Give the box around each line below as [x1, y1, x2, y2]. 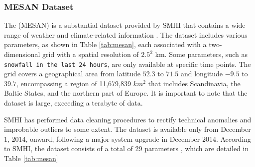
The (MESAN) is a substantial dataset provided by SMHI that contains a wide [4, 20, 246, 30]
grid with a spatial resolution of [42, 49, 139, 59]
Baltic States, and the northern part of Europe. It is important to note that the [4, 88, 248, 98]
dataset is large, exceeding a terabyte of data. [4, 98, 143, 108]
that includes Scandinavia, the [148, 78, 241, 88]
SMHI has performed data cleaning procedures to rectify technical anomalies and [4, 114, 252, 124]
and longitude [180, 68, 223, 79]
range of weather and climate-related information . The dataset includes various [4, 29, 248, 40]
